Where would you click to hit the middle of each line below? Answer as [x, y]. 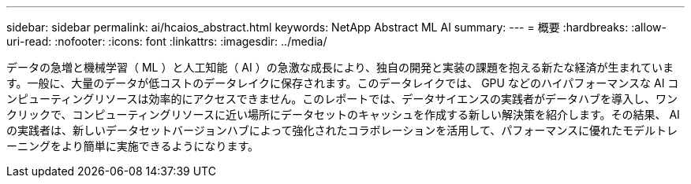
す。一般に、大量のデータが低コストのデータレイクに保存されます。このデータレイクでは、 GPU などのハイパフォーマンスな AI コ [343, 83]
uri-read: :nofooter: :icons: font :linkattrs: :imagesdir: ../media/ [167, 41]
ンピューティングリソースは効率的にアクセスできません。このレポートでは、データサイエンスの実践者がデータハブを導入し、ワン [342, 99]
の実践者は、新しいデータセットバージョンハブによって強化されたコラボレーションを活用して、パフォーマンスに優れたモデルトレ [342, 130]
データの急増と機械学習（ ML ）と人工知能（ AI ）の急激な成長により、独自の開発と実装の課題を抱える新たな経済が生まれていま [340, 67]
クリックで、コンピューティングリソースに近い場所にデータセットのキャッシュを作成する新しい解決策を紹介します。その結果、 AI [343, 114]
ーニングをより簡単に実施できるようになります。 [133, 146]
